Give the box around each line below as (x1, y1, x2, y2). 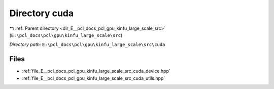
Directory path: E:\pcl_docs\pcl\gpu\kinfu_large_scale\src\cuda (9, 41, 165, 48)
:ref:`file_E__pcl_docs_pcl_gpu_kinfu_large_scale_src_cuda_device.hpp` (22, 68, 171, 74)
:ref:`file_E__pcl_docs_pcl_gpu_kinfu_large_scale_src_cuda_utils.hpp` (22, 75, 165, 81)
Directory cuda (9, 8, 74, 19)
